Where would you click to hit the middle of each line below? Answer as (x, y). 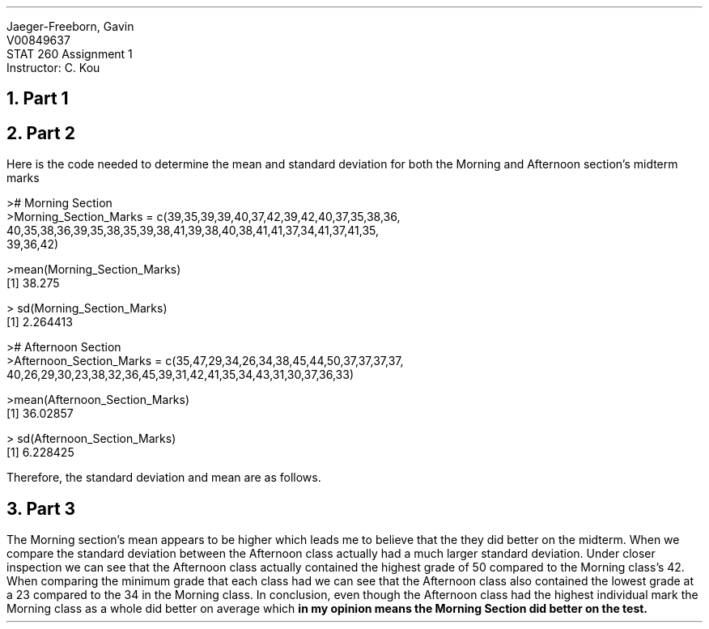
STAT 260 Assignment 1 (70, 54)
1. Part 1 (38, 99)
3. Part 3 (41, 508)
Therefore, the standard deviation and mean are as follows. (164, 478)
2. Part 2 (41, 133)
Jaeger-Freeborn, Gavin (70, 26)
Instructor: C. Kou (53, 68)
